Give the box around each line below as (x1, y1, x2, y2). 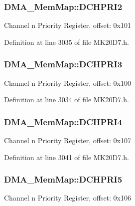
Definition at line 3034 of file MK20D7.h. (4, 94, 129, 105)
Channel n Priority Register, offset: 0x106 (4, 193, 131, 203)
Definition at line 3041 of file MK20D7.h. (4, 152, 129, 162)
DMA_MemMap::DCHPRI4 (4, 115, 123, 128)
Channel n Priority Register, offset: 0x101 (4, 20, 131, 30)
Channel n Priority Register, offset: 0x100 (4, 77, 131, 88)
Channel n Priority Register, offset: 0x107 (4, 135, 131, 146)
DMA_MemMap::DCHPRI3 (4, 58, 123, 70)
